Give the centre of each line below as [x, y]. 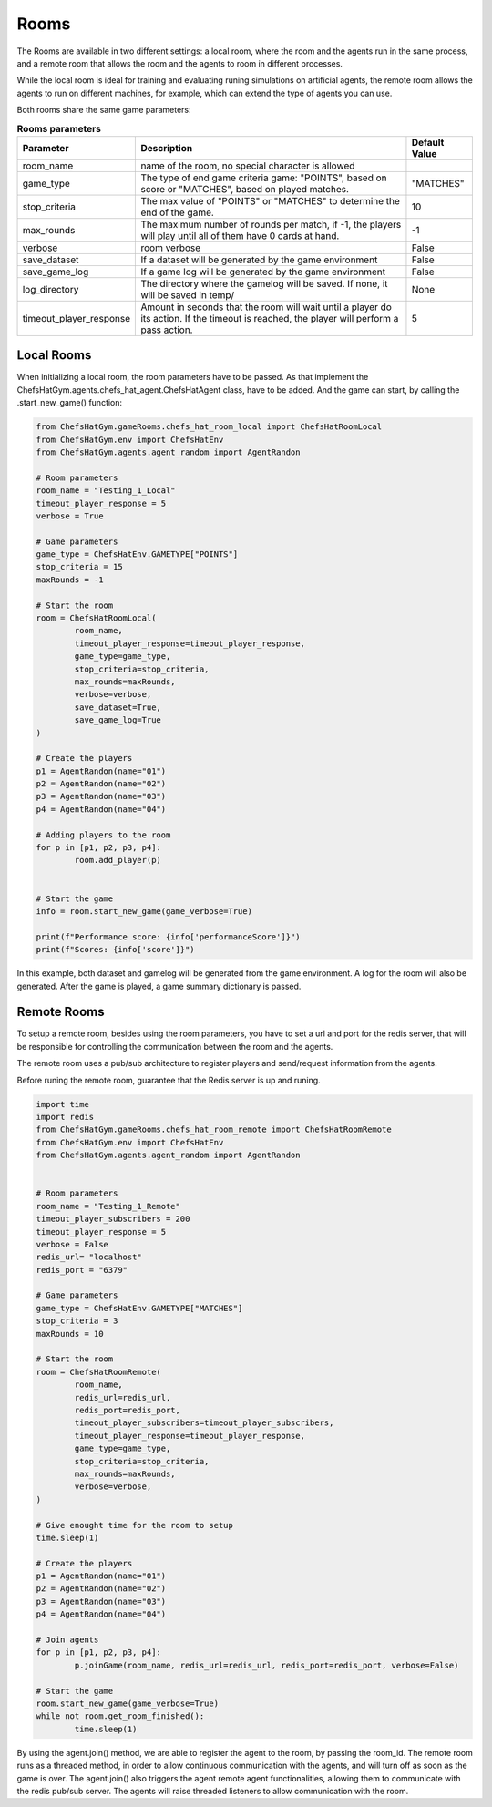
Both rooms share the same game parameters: [104, 110]
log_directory [51, 289]
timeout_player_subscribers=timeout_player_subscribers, [204, 1423]
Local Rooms [54, 355]
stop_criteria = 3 [77, 1321]
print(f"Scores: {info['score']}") [115, 950]
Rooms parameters [59, 128]
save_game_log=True [118, 720]
